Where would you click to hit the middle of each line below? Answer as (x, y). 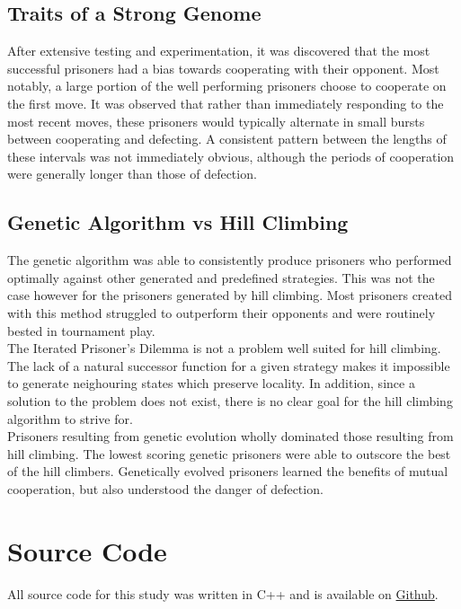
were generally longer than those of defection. (132, 174)
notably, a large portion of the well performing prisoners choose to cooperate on (227, 86)
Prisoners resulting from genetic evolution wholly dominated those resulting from (230, 436)
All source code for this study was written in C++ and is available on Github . (223, 593)
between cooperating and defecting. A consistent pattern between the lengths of (227, 139)
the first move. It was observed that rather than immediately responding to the (226, 103)
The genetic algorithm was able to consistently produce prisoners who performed (230, 260)
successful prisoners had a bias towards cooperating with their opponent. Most (223, 68)
